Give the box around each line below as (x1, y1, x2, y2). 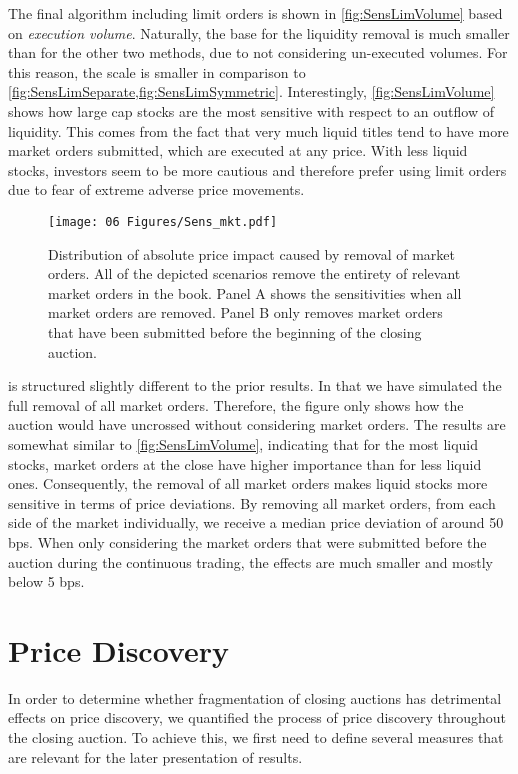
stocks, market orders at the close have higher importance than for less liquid (8, 453, 482, 474)
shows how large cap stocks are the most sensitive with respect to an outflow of (8, 100, 494, 121)
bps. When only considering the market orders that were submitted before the (8, 531, 487, 552)
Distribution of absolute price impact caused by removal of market (48, 243, 455, 264)
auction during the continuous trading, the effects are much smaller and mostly (8, 551, 494, 572)
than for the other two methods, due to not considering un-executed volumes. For (8, 42, 508, 63)
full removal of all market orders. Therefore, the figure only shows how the (8, 394, 464, 415)
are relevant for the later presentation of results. (8, 746, 303, 767)
